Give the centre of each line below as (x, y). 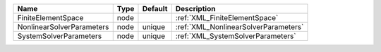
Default (155, 9)
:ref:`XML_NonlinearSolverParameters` (240, 27)
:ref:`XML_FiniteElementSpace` (227, 18)
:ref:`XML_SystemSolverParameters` (236, 36)
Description (195, 9)
